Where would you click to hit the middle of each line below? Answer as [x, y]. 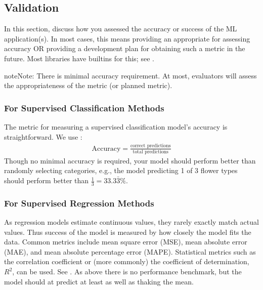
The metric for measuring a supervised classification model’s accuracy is [116, 126]
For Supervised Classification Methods [84, 108]
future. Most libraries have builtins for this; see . [79, 58]
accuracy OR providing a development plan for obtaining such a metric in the [125, 48]
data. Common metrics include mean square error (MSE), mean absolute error [126, 242]
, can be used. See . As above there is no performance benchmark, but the [127, 272]
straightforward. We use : [43, 136]
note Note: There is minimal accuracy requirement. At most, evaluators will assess [130, 75]
